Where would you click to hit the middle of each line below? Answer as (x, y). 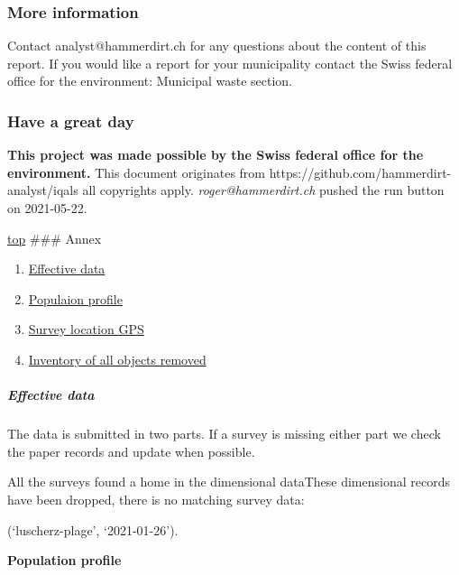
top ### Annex (55, 238)
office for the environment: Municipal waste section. (150, 81)
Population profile (64, 560)
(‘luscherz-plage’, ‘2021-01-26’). (93, 529)
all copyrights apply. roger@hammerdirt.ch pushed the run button (263, 190)
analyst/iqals (43, 190)
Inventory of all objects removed (117, 359)
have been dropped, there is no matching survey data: (156, 499)
